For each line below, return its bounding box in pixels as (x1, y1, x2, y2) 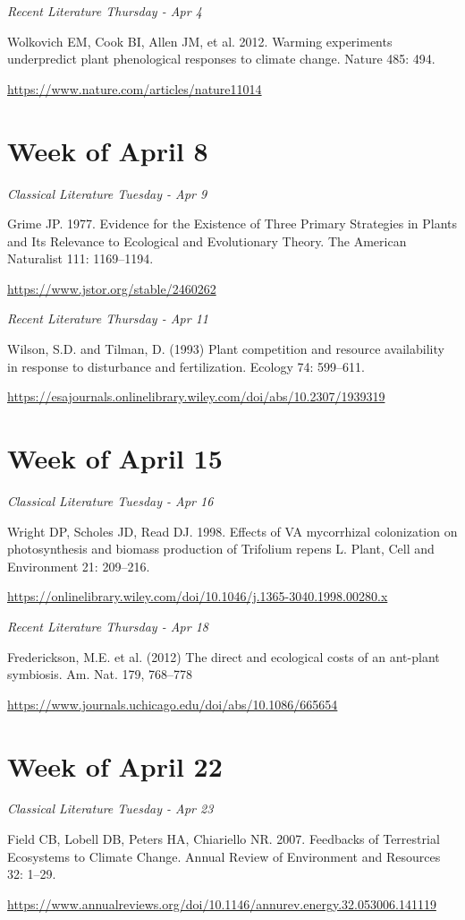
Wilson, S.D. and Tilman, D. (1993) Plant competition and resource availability (7, 340, 444, 358)
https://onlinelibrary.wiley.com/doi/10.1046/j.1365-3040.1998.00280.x (7, 587, 388, 606)
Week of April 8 (7, 132, 208, 168)
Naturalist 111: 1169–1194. (7, 249, 154, 268)
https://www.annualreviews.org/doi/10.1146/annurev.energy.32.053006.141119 (7, 894, 436, 913)
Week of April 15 (7, 440, 223, 477)
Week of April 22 (7, 747, 223, 784)
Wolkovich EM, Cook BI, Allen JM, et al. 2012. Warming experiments (7, 31, 393, 50)
